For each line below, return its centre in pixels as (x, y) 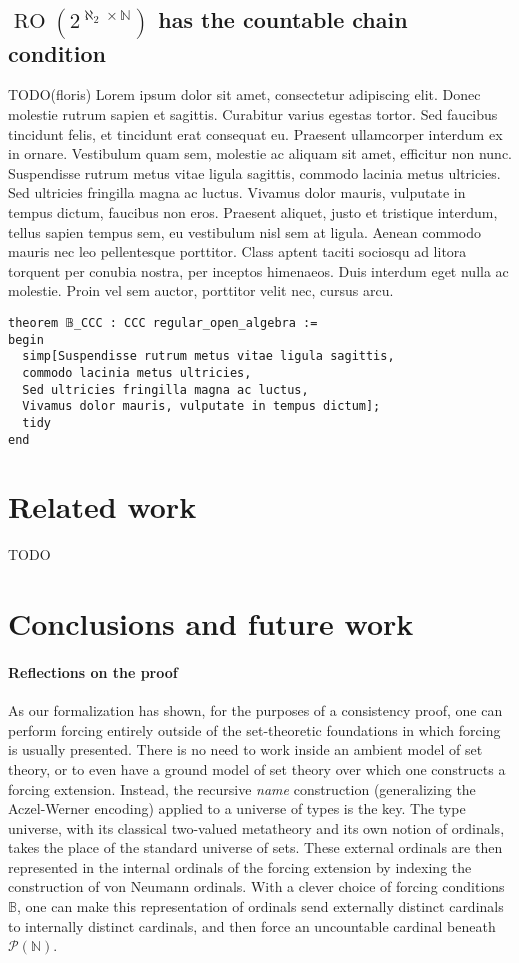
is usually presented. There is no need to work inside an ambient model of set (245, 749)
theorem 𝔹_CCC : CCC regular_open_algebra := (163, 322)
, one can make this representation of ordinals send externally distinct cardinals (260, 906)
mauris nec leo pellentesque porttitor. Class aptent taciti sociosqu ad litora (237, 251)
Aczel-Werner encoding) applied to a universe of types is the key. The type (237, 808)
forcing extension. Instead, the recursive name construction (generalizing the (242, 788)
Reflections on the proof (93, 671)
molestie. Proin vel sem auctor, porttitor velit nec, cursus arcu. (201, 290)
